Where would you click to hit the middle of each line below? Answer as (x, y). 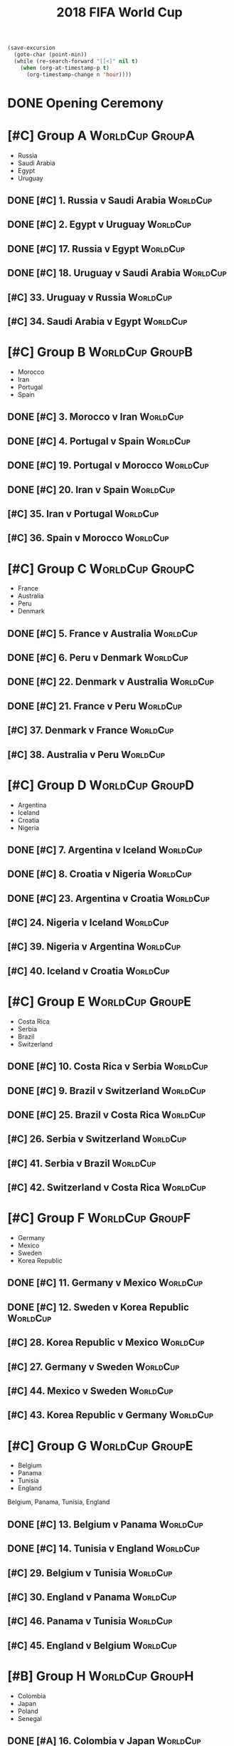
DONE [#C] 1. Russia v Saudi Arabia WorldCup (110, 201)
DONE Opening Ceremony (85, 103)
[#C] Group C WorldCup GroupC (101, 569)
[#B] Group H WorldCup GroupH (101, 1676)
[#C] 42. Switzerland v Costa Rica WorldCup (107, 1188)
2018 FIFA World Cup (119, 12)
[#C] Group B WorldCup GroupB (100, 352)
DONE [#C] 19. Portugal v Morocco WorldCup (108, 466)
